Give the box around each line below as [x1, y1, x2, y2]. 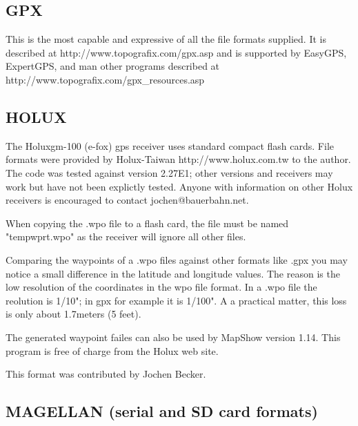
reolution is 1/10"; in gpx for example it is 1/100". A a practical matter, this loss [6, 293, 347, 307]
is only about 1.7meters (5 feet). [6, 307, 141, 321]
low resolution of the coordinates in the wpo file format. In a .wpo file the [6, 280, 317, 294]
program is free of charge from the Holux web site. [6, 343, 219, 358]
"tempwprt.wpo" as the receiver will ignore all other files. [6, 229, 246, 244]
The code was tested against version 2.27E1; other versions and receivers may [6, 165, 333, 180]
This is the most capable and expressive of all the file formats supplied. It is [6, 32, 326, 46]
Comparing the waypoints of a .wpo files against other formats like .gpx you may [6, 252, 348, 267]
